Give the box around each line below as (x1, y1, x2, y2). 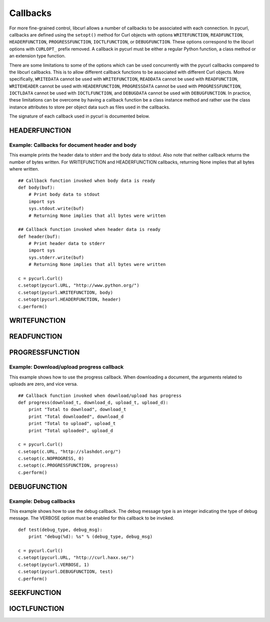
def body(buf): (18, 184, 55, 190)
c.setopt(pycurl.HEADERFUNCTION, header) (18, 296, 121, 302)
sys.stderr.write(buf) (28, 254, 84, 260)
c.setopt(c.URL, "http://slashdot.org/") (18, 448, 121, 454)
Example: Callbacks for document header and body (9, 141, 137, 148)
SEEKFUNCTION (9, 588, 61, 597)
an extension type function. (9, 53, 66, 59)
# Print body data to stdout (28, 191, 100, 197)
